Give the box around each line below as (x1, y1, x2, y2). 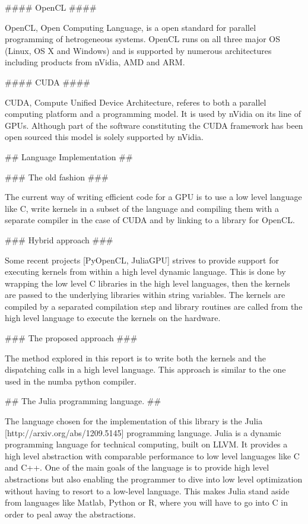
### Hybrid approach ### (5, 233, 113, 246)
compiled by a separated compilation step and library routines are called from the (5, 300, 303, 312)
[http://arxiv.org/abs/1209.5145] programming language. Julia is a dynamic (5, 426, 281, 439)
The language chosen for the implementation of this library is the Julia (5, 415, 263, 427)
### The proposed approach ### (5, 332, 138, 344)
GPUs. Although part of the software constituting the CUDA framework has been (5, 119, 303, 131)
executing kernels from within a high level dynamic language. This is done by (5, 265, 286, 278)
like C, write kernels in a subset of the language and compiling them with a (5, 202, 279, 214)
